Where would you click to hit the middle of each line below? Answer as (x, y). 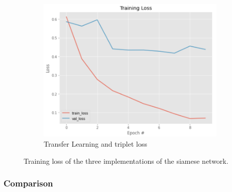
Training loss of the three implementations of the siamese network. (126, 161)
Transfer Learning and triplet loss (95, 143)
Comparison (28, 183)
